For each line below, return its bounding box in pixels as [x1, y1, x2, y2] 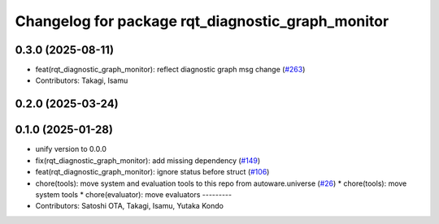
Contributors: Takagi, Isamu [35, 75, 128, 85]
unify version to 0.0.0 [35, 144, 107, 154]
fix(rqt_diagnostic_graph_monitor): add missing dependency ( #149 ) [35, 155, 260, 166]
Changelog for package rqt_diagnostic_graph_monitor [15, 12, 389, 30]
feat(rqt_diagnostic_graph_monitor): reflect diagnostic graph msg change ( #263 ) [35, 65, 306, 75]
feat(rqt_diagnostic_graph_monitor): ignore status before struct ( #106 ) [35, 167, 270, 177]
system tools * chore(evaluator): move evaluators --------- [35, 189, 232, 199]
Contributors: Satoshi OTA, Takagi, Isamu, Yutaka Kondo [35, 201, 224, 211]
